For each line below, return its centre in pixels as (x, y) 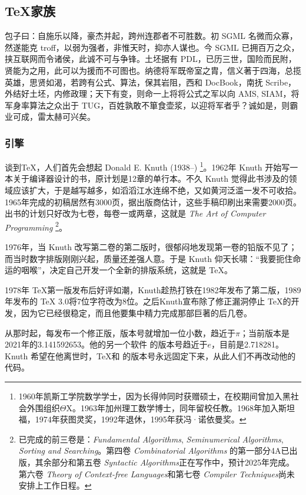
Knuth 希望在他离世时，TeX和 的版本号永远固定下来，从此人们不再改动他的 (150, 355)
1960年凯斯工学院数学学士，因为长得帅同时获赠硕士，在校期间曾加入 (150, 396)
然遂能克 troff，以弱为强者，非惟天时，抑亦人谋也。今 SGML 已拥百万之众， (152, 47)
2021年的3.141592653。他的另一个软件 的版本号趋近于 (106, 344)
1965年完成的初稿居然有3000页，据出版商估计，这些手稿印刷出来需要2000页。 (153, 201)
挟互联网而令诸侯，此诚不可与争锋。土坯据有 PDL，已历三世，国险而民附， (151, 59)
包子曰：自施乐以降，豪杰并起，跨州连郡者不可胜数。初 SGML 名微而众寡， (151, 36)
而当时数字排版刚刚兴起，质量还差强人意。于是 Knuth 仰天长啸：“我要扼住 (149, 258)
